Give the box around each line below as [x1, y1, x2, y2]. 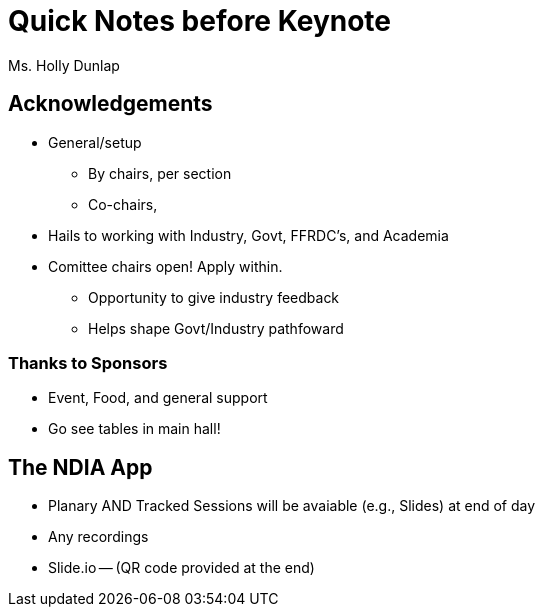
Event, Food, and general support [48, 389, 268, 407]
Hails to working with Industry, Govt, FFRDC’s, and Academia [48, 226, 449, 244]
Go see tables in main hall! [48, 420, 221, 438]
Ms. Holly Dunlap [8, 56, 120, 74]
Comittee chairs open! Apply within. [48, 257, 283, 275]
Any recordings [48, 528, 149, 546]
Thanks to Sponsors [8, 352, 168, 373]
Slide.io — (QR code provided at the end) [48, 559, 315, 577]
